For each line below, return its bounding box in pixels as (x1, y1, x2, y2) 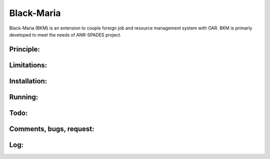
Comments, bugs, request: (9, 124, 94, 133)
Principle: (9, 45, 40, 53)
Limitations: (9, 60, 47, 69)
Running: (9, 92, 38, 101)
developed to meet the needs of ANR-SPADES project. (9, 31, 121, 37)
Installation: (9, 76, 47, 85)
